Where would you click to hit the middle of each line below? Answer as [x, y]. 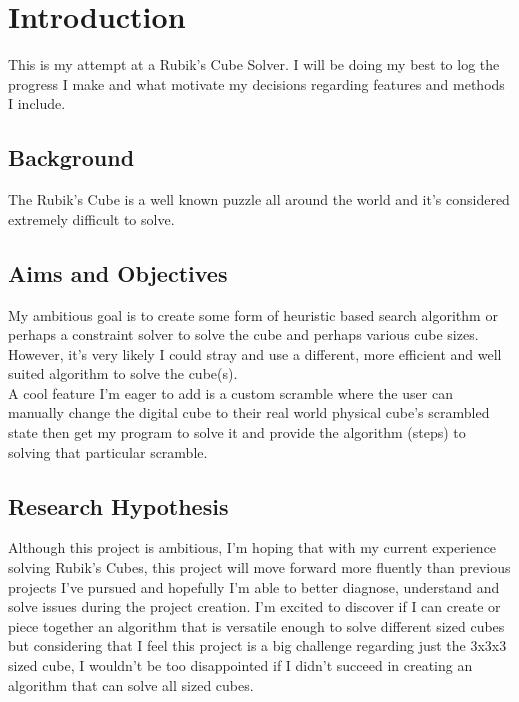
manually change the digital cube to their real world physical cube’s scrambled [249, 412]
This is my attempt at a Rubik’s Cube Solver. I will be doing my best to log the [254, 64]
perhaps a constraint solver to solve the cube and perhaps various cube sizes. [243, 334]
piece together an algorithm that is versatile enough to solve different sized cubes [256, 625]
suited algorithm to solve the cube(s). [123, 373]
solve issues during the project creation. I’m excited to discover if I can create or [254, 606]
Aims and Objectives [118, 272]
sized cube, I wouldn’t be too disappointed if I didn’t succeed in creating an [240, 665]
